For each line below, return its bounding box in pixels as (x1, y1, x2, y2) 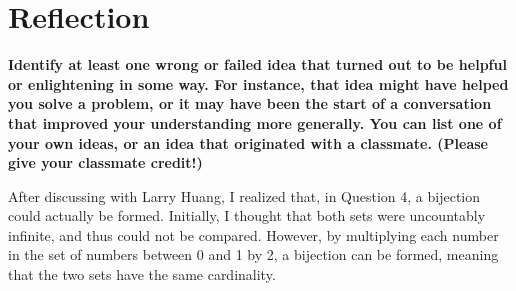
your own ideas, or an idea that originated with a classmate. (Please (8, 132, 488, 153)
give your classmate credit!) (8, 152, 203, 173)
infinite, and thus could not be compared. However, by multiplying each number (8, 224, 499, 245)
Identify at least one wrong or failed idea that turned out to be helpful (8, 54, 507, 75)
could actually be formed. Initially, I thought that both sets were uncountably (8, 205, 486, 226)
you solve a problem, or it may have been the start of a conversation (8, 93, 492, 114)
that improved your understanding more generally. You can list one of (8, 112, 502, 133)
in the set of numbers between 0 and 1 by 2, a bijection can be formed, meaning (8, 244, 499, 265)
